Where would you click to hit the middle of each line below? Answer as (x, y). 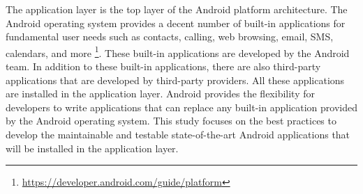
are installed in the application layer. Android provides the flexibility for (160, 94)
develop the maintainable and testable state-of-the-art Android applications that (178, 134)
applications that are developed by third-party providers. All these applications (175, 80)
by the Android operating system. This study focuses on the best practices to (171, 121)
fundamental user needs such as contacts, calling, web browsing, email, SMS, (170, 37)
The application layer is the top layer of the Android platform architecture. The (177, 9)
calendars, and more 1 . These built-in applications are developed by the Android (178, 51)
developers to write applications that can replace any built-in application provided (181, 107)
